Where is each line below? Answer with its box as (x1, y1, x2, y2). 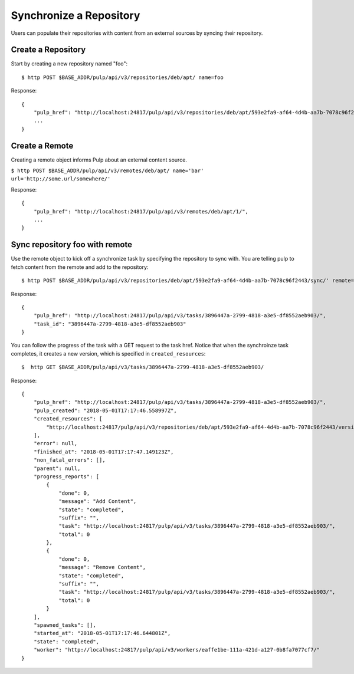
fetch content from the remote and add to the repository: (11, 263, 149, 271)
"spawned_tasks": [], (33, 622, 97, 628)
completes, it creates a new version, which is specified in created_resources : (11, 350, 206, 357)
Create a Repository (11, 45, 86, 55)
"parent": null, (33, 465, 81, 472)
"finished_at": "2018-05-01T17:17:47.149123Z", (33, 448, 174, 455)
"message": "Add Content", (58, 498, 137, 505)
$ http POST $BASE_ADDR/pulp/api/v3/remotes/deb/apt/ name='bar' (11, 167, 204, 174)
